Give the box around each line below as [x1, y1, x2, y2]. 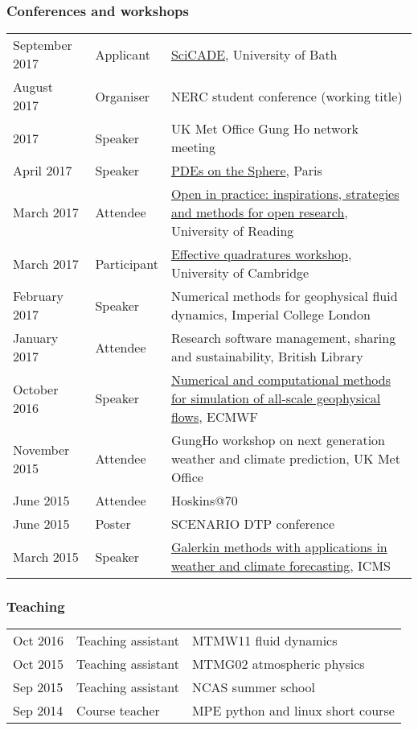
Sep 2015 [13, 678, 64, 697]
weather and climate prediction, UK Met [170, 449, 400, 468]
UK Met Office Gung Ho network [170, 119, 359, 138]
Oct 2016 [13, 631, 64, 650]
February [13, 287, 64, 306]
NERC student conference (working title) [170, 86, 403, 105]
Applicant [95, 44, 150, 64]
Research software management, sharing [170, 328, 396, 348]
